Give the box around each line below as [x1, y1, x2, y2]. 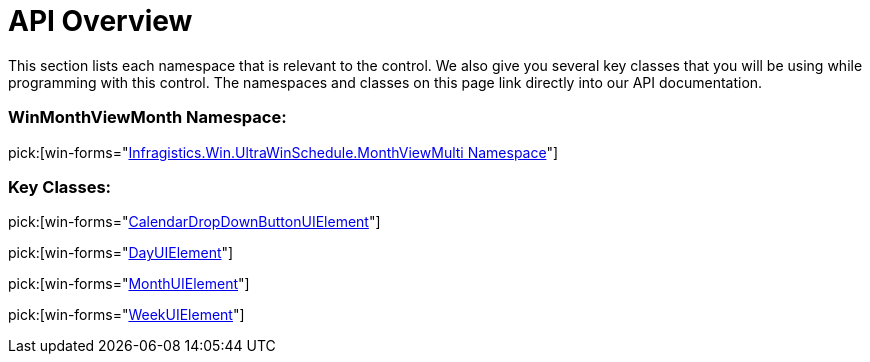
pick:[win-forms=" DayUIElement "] [8, 244, 234, 262]
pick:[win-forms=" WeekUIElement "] [8, 306, 245, 324]
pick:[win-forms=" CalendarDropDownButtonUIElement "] [8, 213, 381, 231]
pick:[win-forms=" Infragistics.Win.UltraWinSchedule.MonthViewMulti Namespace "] [8, 143, 559, 161]
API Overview [8, 4, 193, 38]
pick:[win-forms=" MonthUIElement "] [8, 275, 250, 293]
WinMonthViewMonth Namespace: [8, 107, 287, 128]
